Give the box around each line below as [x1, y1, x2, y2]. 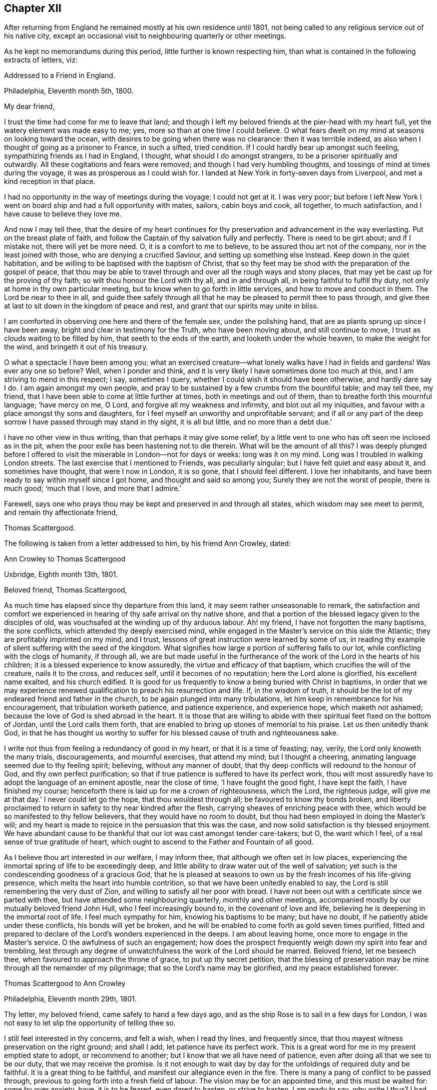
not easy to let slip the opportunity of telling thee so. [4, 1018, 176, 1027]
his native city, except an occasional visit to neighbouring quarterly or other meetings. [4, 31, 287, 40]
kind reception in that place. [4, 177, 96, 186]
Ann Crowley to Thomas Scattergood [4, 554, 126, 563]
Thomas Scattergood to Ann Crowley [4, 979, 126, 988]
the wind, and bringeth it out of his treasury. [4, 342, 148, 351]
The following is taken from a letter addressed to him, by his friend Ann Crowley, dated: [4, 539, 291, 548]
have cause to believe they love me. [4, 209, 122, 218]
